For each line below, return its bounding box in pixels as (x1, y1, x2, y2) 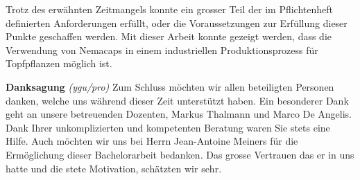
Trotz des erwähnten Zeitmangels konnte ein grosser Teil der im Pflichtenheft (6, 2, 333, 16)
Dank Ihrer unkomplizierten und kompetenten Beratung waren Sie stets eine (6, 120, 330, 134)
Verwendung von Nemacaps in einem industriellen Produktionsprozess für (6, 42, 318, 57)
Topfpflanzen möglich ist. (6, 56, 112, 71)
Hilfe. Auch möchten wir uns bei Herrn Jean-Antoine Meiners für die (6, 134, 298, 148)
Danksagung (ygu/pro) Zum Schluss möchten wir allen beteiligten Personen (6, 79, 334, 93)
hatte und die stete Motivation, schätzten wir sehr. (6, 161, 222, 175)
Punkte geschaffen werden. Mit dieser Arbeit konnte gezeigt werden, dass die (6, 29, 332, 44)
